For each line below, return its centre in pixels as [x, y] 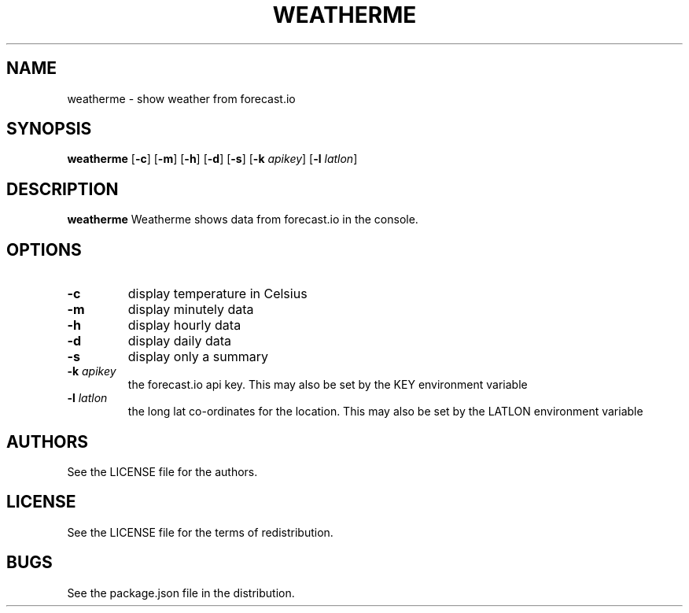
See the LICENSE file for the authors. [162, 471]
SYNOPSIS [49, 129]
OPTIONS [44, 249]
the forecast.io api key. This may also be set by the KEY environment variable [328, 385]
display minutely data [191, 310]
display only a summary [198, 357]
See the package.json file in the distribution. [181, 593]
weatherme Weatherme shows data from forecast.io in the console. [243, 220]
